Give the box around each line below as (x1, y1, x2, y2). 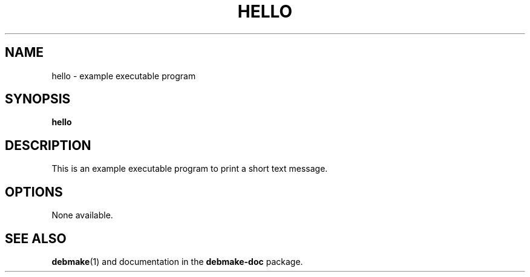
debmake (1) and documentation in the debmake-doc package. (51, 256, 303, 267)
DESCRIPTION (5, 137, 91, 153)
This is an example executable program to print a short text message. (51, 163, 328, 174)
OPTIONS (5, 184, 63, 200)
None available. (51, 210, 113, 221)
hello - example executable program (51, 70, 196, 81)
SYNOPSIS (5, 91, 71, 107)
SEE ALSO (5, 230, 67, 246)
